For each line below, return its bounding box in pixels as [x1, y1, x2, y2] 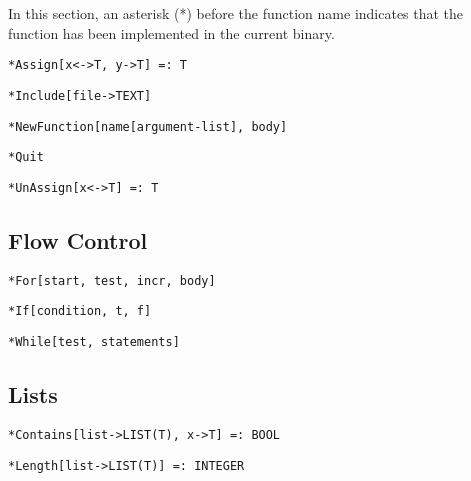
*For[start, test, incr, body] [8, 273, 216, 288]
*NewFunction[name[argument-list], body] [8, 119, 288, 134]
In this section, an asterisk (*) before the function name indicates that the [8, 3, 464, 23]
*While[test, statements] [8, 334, 180, 349]
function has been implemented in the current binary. [8, 22, 335, 43]
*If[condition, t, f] [8, 304, 152, 319]
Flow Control [8, 224, 148, 255]
